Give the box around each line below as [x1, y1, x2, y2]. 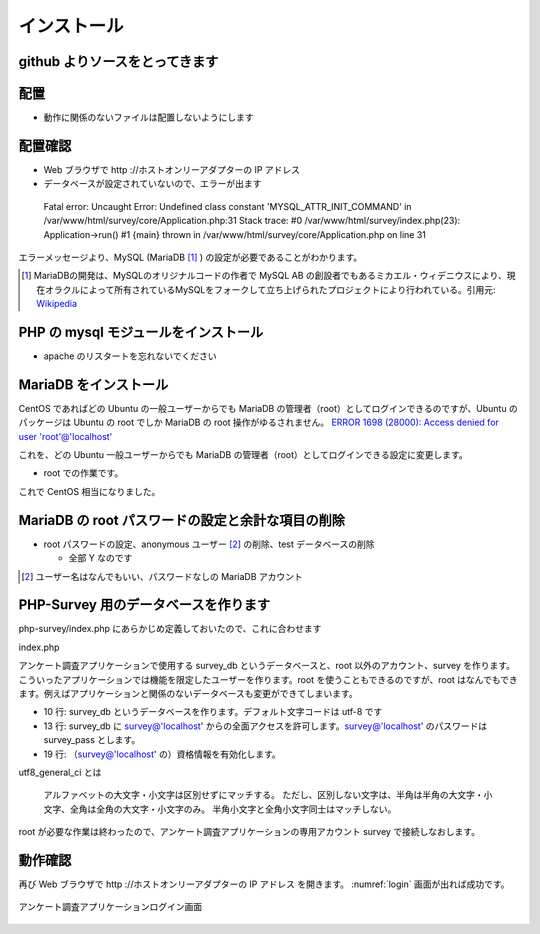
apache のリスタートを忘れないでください [43, 350, 217, 362]
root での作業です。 [43, 467, 124, 479]
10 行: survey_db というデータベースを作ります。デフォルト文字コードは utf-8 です [43, 706, 383, 718]
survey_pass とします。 [43, 734, 141, 746]
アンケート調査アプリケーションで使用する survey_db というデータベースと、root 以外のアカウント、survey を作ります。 [18, 660, 515, 672]
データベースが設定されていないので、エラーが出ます [43, 178, 262, 190]
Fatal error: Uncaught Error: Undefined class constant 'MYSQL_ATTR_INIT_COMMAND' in [43, 200, 412, 212]
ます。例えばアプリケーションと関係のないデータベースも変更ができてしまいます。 [18, 688, 359, 700]
